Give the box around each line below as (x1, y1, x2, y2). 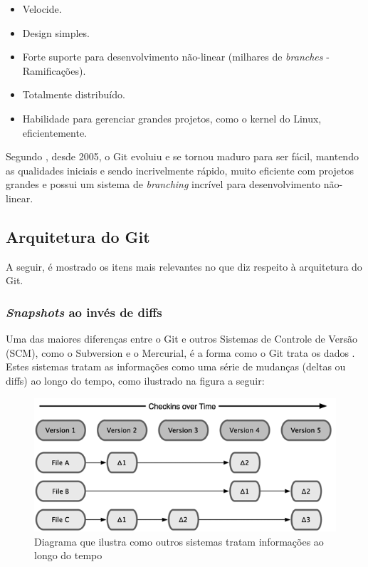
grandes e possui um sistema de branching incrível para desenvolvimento (6, 177, 321, 192)
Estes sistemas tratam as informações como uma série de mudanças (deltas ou (6, 359, 346, 374)
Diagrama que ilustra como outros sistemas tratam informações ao (34, 534, 324, 548)
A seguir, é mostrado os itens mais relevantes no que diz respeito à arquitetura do (6, 259, 362, 274)
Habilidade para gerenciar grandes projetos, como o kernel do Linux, (22, 110, 322, 125)
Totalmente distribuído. (22, 87, 125, 102)
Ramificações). (22, 63, 86, 78)
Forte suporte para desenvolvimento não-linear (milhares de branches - (22, 49, 330, 64)
